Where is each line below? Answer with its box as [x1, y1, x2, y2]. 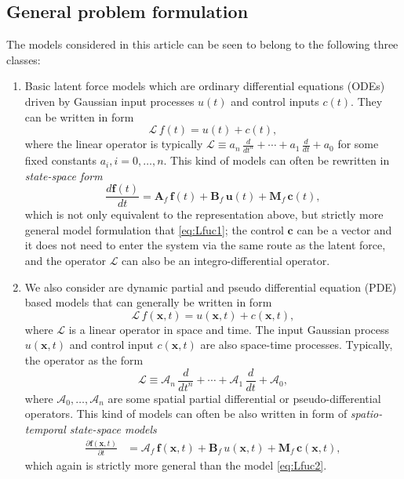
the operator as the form [24, 352, 144, 368]
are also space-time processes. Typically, [200, 336, 393, 353]
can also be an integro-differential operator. [122, 252, 330, 269]
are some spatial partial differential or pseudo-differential [107, 390, 381, 406]
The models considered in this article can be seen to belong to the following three [6, 36, 399, 53]
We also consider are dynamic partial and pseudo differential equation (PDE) [24, 278, 397, 295]
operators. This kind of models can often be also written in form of [24, 405, 348, 422]
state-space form [24, 167, 103, 183]
